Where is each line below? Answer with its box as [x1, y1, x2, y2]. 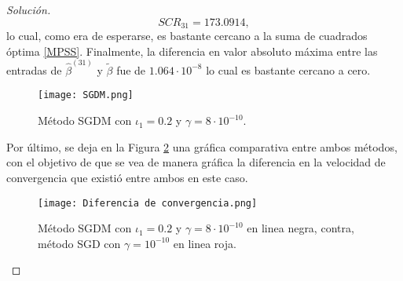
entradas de [6, 61, 62, 78]
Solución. [6, 2, 51, 17]
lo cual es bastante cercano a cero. [206, 61, 371, 78]
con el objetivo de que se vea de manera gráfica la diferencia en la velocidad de [6, 154, 386, 170]
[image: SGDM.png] [38, 89, 134, 101]
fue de [116, 61, 146, 78]
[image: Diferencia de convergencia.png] [38, 197, 258, 209]
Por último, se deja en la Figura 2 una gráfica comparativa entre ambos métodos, [6, 138, 398, 155]
